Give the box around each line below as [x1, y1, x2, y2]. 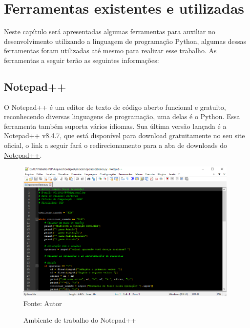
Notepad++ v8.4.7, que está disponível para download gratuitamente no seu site [4, 130, 245, 141]
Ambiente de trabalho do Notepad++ [23, 314, 137, 325]
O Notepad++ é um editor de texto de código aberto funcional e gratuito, [4, 102, 226, 112]
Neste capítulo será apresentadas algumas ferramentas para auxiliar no [4, 26, 215, 37]
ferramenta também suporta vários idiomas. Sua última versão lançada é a [4, 121, 227, 131]
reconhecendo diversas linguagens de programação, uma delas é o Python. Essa [4, 111, 240, 122]
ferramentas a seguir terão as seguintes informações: [4, 55, 159, 65]
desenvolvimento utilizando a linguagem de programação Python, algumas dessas [4, 36, 247, 46]
